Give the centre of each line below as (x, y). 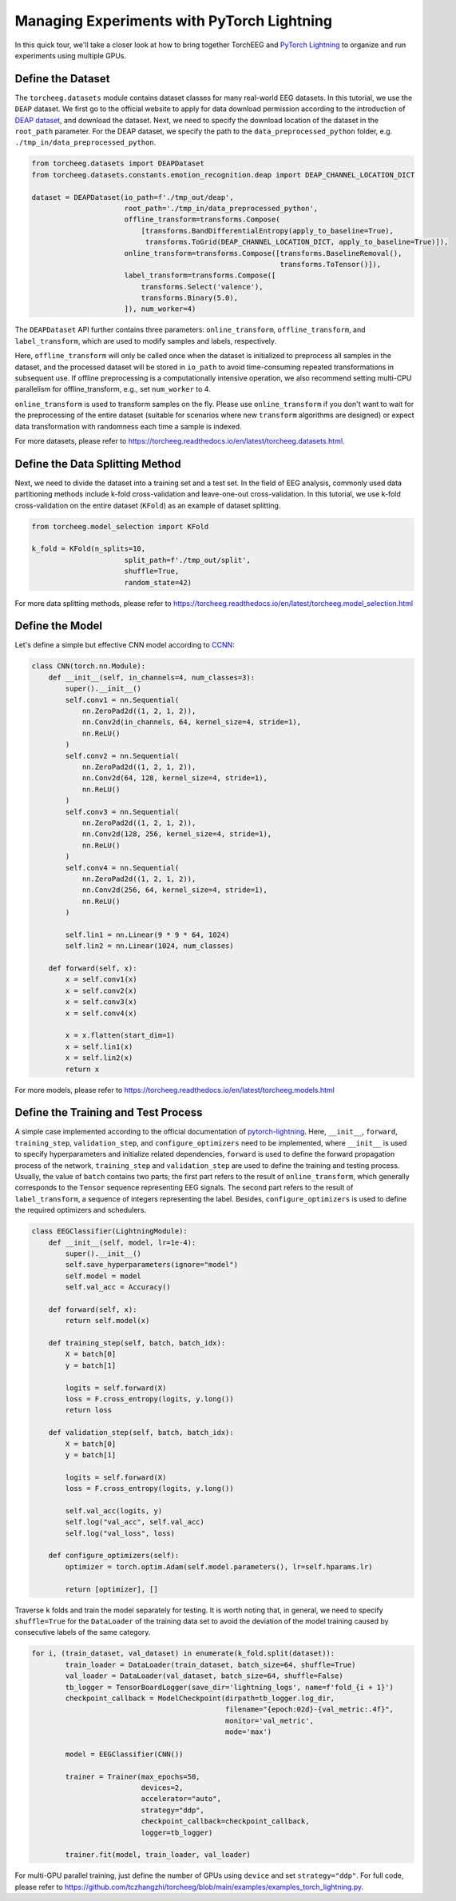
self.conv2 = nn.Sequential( (122, 756)
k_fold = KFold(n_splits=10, (89, 549)
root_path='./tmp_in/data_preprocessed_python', (221, 208)
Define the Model (59, 626)
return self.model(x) (107, 1321)
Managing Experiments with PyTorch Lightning (174, 21)
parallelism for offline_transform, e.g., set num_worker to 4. (113, 389)
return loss (88, 1410)
